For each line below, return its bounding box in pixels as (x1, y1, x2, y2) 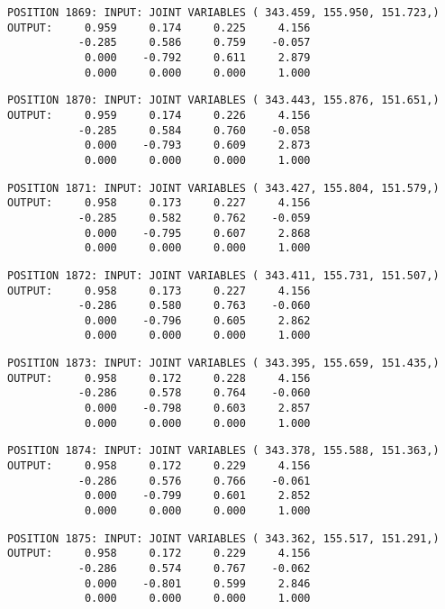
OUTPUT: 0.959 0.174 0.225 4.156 (7, 21, 311, 34)
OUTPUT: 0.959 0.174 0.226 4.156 (7, 108, 311, 122)
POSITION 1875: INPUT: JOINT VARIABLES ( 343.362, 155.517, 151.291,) (7, 532, 440, 545)
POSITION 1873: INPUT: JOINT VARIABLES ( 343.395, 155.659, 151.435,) (7, 357, 440, 370)
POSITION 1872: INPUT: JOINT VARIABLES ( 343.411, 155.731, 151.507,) (7, 268, 440, 282)
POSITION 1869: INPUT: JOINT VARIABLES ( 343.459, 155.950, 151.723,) (7, 6, 440, 19)
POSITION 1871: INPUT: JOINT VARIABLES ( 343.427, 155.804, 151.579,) (7, 181, 440, 195)
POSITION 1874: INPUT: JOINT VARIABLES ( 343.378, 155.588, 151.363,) (7, 444, 440, 458)
